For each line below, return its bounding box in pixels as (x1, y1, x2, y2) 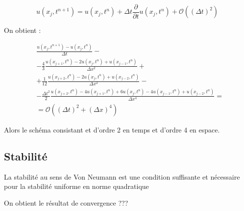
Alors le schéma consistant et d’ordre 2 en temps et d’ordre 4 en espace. (4, 124, 220, 134)
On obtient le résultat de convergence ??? (4, 197, 128, 208)
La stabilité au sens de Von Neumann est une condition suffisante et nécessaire (4, 171, 240, 182)
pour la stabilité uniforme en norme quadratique (4, 181, 149, 191)
